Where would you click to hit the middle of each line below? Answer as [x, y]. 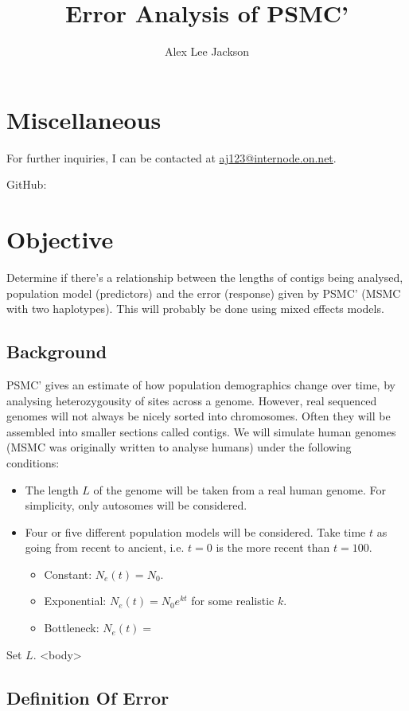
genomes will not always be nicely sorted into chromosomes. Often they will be [199, 416]
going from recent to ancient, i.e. [105, 547]
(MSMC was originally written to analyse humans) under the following [179, 447]
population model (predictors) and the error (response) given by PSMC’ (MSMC [204, 293]
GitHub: [27, 184]
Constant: [68, 574]
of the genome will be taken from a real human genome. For [240, 489]
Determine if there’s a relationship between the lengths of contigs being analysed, [205, 277]
